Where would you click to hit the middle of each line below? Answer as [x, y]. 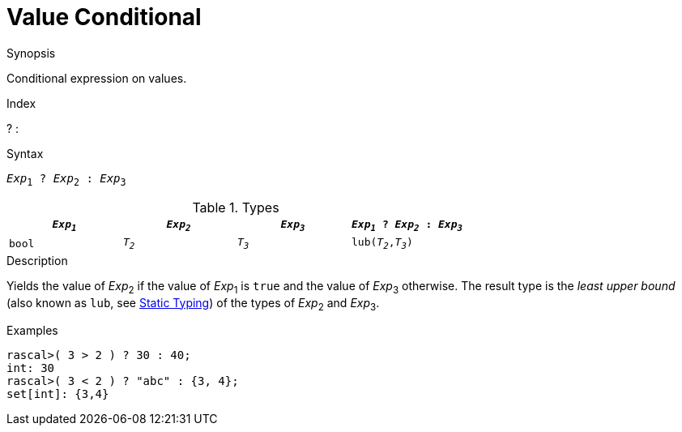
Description [37, 260]
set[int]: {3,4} [58, 394]
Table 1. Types [236, 207]
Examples [32, 331]
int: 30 [31, 368]
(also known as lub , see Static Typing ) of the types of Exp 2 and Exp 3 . [193, 304]
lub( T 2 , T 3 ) [382, 244]
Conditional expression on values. [97, 78]
